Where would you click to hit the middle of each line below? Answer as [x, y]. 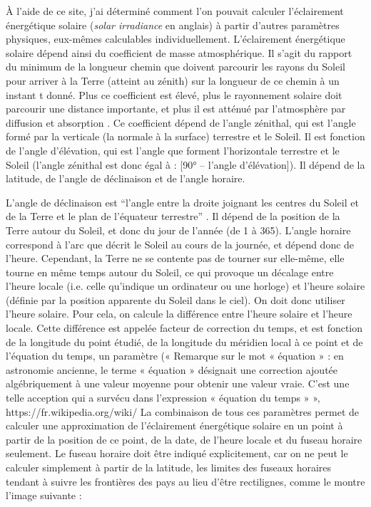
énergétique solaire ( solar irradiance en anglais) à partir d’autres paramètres [173, 25]
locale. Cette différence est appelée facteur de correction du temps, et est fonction [184, 328]
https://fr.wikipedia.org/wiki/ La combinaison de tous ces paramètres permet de [183, 411]
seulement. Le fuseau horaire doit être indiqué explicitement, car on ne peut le [177, 453]
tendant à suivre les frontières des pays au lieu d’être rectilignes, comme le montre [185, 481]
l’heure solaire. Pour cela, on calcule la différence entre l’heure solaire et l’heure [179, 314]
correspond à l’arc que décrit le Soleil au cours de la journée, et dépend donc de [180, 244]
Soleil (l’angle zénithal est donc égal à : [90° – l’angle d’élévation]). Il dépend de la [185, 164]
